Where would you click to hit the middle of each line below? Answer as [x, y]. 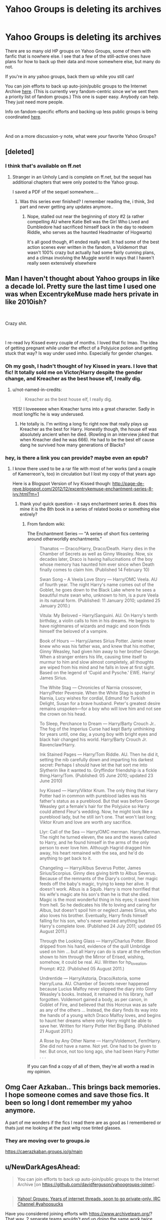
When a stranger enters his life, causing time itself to [93, 657]
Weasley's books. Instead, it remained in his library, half [96, 994]
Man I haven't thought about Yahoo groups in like [83, 279]
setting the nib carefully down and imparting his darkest [96, 760]
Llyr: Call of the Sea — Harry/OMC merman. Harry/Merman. [100, 832]
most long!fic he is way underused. [48, 414]
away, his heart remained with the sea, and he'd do [91, 853]
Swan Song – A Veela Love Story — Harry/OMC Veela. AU [98, 579]
